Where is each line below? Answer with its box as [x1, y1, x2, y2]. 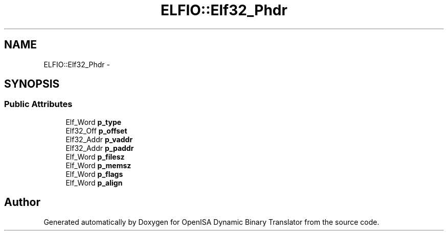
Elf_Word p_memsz [65, 161, 131, 170]
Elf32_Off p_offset [65, 126, 127, 135]
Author [4, 196, 40, 209]
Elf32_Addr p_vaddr [65, 135, 133, 144]
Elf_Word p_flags [65, 169, 123, 178]
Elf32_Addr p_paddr [65, 143, 134, 152]
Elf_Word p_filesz [65, 152, 125, 161]
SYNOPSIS [4, 77, 60, 91]
